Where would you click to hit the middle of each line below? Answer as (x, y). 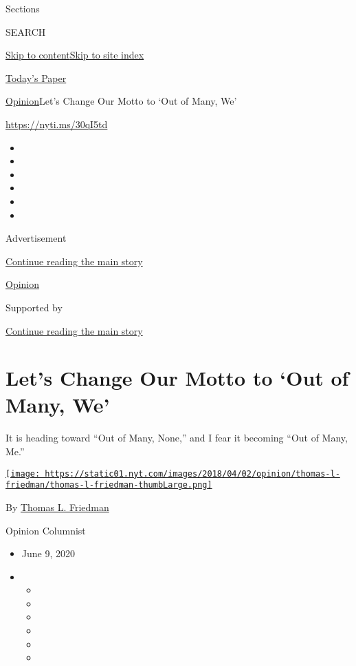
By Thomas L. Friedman (57, 507)
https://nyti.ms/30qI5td (57, 124)
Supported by (34, 307)
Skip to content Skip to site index (75, 55)
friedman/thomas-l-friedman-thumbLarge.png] (109, 485)
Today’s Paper (36, 77)
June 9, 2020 (48, 553)
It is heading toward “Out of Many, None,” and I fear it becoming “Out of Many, (177, 438)
